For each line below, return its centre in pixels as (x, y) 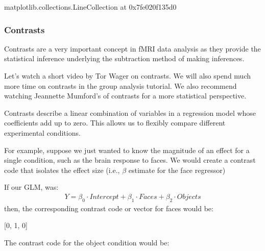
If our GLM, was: (31, 187)
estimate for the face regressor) (177, 170)
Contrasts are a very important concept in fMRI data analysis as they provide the (132, 48)
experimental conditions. (42, 132)
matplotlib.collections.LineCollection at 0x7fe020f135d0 (90, 7)
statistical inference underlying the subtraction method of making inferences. (124, 58)
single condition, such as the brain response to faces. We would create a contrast (130, 160)
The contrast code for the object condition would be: (87, 242)
